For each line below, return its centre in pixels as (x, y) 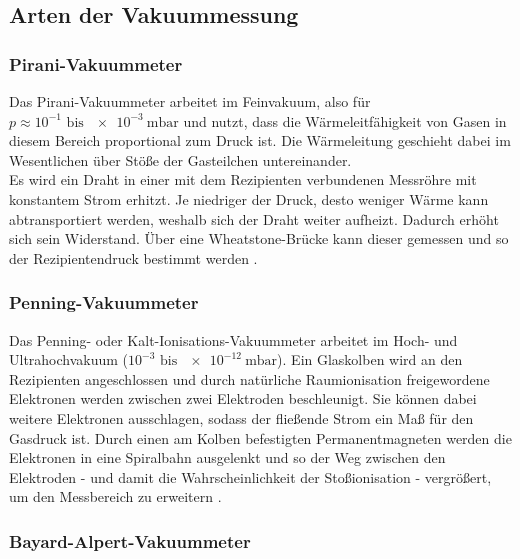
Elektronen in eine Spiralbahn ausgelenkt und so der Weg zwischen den (227, 457)
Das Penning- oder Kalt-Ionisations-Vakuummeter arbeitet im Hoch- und (233, 339)
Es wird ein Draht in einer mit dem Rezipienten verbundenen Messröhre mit (243, 179)
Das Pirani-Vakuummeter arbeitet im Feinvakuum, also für (190, 101)
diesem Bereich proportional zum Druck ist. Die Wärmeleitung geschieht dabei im (260, 140)
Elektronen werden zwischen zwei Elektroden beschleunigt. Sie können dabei (243, 398)
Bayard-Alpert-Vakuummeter (130, 540)
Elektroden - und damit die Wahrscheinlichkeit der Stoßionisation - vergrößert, (250, 476)
